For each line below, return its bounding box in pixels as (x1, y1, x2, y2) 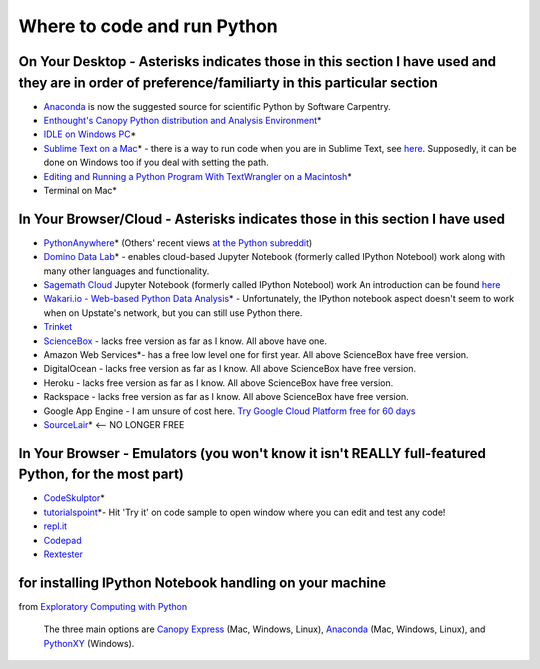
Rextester (43, 548, 84, 560)
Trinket (43, 321, 73, 333)
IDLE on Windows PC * (43, 128, 137, 140)
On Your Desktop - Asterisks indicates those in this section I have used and (18, 53, 497, 70)
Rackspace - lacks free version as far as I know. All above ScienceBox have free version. (43, 391, 409, 403)
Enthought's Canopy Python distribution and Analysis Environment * (43, 115, 322, 127)
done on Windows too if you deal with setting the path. (43, 156, 269, 169)
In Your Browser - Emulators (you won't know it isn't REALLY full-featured (18, 445, 487, 462)
